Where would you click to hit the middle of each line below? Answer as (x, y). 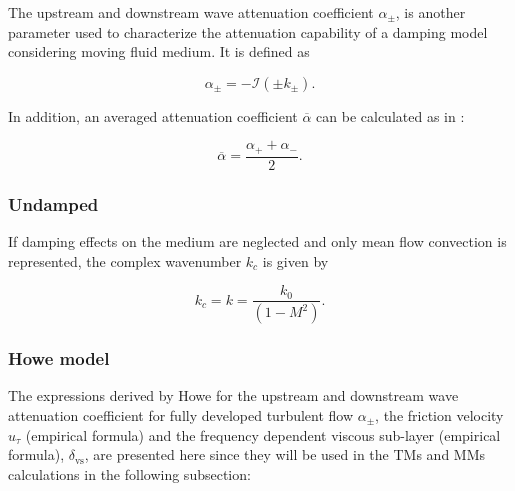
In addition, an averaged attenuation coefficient (153, 115)
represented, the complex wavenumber (125, 260)
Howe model (59, 358)
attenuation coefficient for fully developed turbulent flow (181, 414)
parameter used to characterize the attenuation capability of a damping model (248, 31)
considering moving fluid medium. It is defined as (159, 51)
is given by (295, 260)
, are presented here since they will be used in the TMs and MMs (285, 454)
